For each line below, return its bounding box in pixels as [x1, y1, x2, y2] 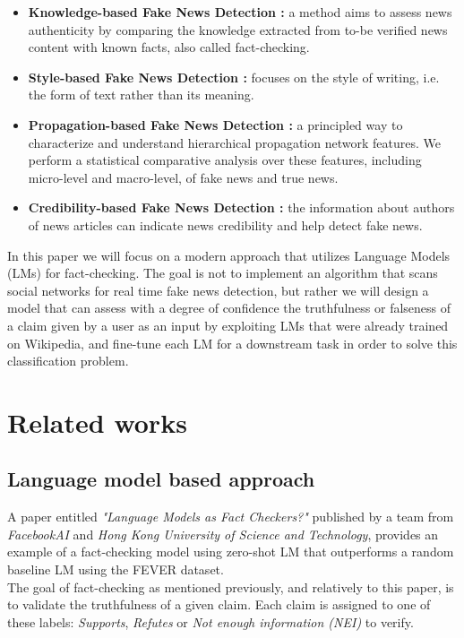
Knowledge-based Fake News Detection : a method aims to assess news [28, 3, 452, 21]
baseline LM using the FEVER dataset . [7, 560, 224, 579]
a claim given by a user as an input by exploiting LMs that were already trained [7, 315, 449, 334]
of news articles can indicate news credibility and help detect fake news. [28, 215, 423, 234]
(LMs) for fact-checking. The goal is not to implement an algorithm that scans [7, 263, 438, 282]
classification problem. [7, 351, 129, 370]
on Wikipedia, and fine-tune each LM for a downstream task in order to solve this [7, 333, 458, 352]
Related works [7, 403, 187, 440]
